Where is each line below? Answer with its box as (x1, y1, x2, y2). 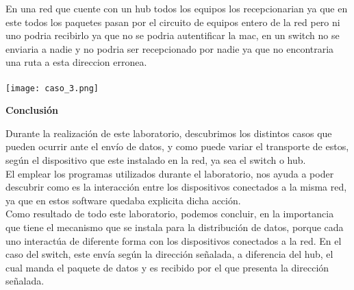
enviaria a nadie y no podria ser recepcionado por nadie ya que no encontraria (5, 41, 334, 56)
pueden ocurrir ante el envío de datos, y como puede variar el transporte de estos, (5, 139, 349, 154)
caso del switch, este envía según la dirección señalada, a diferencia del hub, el (5, 247, 333, 261)
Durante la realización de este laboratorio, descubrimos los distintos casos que (5, 125, 332, 140)
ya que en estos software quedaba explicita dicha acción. (5, 193, 241, 207)
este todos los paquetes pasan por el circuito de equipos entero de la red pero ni (5, 14, 340, 29)
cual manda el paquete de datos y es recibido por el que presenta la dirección (5, 260, 329, 274)
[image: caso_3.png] (5, 83, 99, 93)
